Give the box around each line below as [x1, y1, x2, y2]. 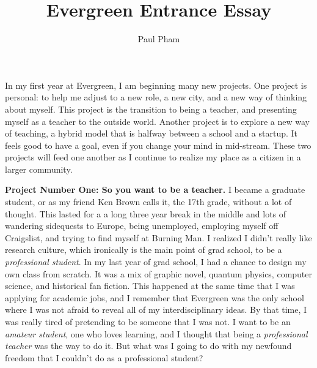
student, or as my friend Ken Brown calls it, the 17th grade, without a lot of [5, 195, 292, 208]
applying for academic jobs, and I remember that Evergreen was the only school [5, 291, 304, 304]
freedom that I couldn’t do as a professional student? [5, 351, 203, 364]
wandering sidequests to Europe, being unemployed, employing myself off [5, 219, 279, 232]
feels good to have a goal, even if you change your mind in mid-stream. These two [5, 138, 312, 151]
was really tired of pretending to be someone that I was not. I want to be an [5, 315, 291, 328]
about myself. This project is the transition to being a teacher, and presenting [5, 102, 297, 115]
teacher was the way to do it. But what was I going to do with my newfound [5, 339, 292, 352]
